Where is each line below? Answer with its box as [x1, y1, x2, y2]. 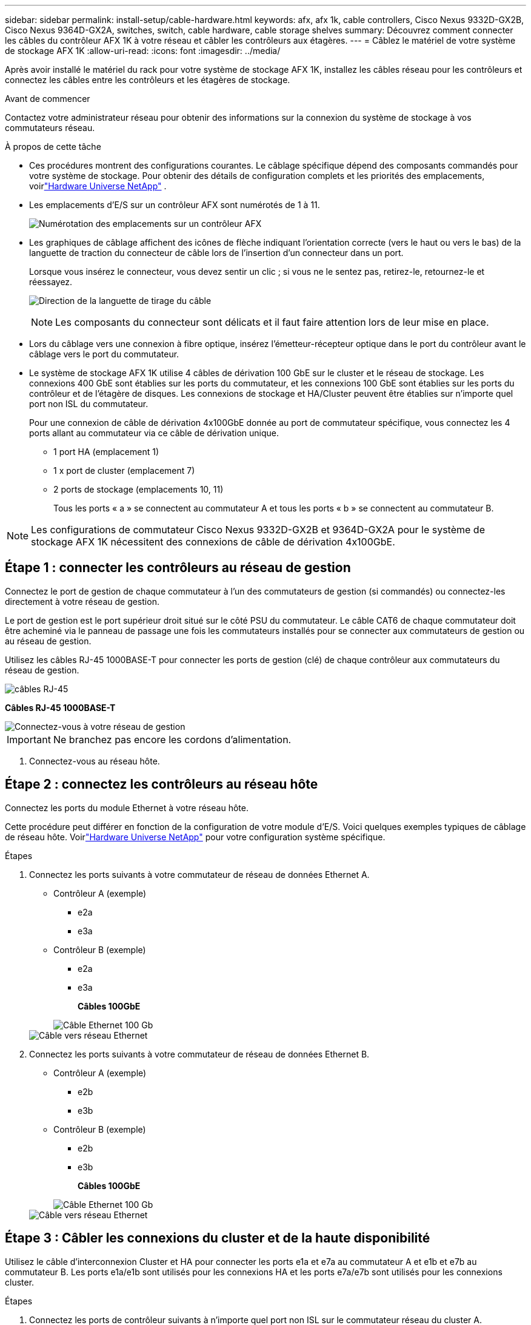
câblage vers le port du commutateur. [29, 349, 179, 359]
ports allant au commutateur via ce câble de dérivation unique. [29, 428, 279, 438]
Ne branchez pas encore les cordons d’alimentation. [53, 733, 292, 746]
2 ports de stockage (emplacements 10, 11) [53, 484, 224, 494]
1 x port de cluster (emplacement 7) [53, 465, 195, 476]
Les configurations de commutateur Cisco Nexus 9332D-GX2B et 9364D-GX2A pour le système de [31, 524, 485, 536]
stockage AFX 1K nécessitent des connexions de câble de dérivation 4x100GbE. [31, 536, 395, 548]
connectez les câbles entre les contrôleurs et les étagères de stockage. [5, 75, 290, 85]
